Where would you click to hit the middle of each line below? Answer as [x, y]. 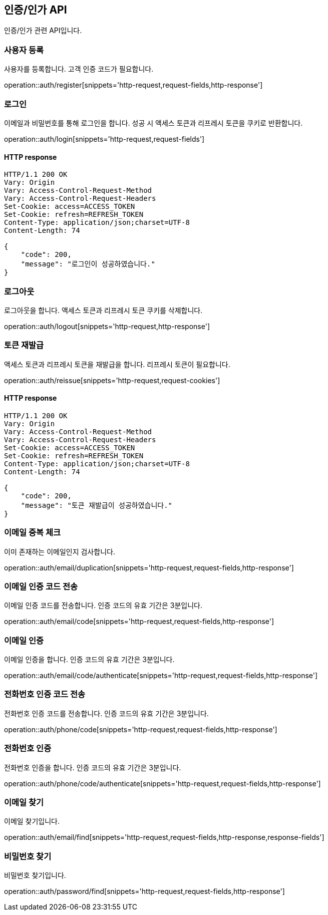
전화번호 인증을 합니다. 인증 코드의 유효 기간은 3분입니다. [93, 767]
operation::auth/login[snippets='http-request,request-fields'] [104, 139]
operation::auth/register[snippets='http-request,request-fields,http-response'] [133, 85]
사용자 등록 [24, 50]
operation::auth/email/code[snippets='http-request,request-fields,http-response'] [139, 622]
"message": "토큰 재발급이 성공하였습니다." [97, 505]
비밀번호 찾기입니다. [35, 875]
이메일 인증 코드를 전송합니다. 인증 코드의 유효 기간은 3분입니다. [103, 605]
